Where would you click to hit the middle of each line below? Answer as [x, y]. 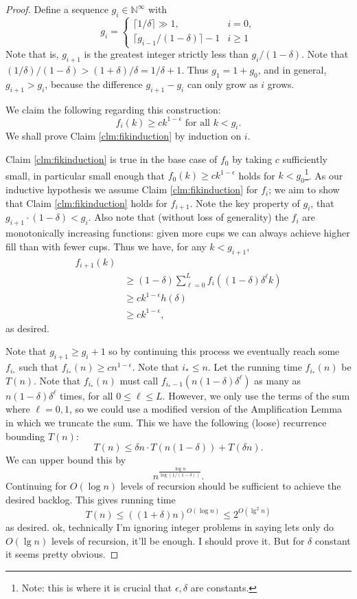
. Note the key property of [245, 203]
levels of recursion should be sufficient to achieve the [231, 486]
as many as [278, 380]
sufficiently [305, 159]
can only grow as [222, 84]
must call [139, 380]
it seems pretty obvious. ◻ [62, 554]
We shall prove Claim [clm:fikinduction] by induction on [124, 136]
